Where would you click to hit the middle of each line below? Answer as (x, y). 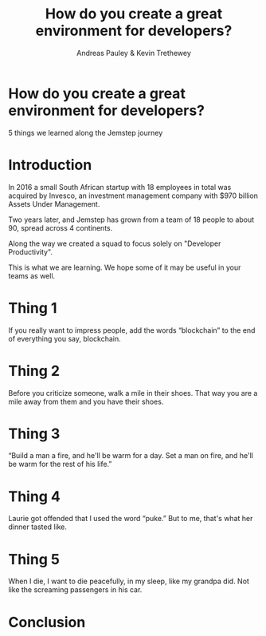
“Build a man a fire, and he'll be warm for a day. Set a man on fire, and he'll (131, 456)
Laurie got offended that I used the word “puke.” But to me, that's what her (131, 519)
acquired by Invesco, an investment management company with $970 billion (133, 196)
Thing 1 (33, 308)
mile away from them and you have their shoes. (86, 401)
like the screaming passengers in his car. (75, 590)
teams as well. (32, 275)
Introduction (50, 165)
